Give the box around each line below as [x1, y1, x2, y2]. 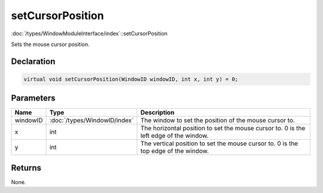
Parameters [11, 93, 56, 103]
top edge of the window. [140, 147, 209, 155]
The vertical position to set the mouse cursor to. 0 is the [140, 139, 298, 148]
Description [140, 108, 175, 117]
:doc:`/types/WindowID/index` [49, 117, 134, 125]
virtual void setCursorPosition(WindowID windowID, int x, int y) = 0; [23, 75, 239, 82]
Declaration [11, 56, 56, 66]
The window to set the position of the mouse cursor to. [140, 117, 295, 125]
